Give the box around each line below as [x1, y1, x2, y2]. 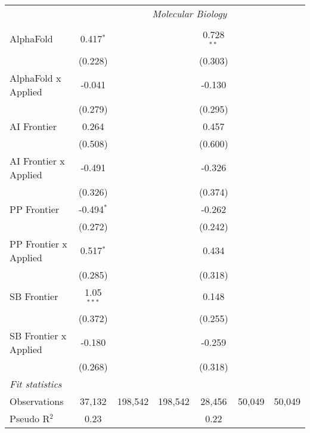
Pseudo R [10, 411, 50, 425]
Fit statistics [10, 376, 62, 391]
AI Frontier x [10, 153, 65, 168]
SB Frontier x [10, 328, 67, 342]
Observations [10, 394, 64, 408]
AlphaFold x [10, 70, 61, 85]
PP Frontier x [10, 236, 67, 250]
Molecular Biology [152, 7, 227, 20]
